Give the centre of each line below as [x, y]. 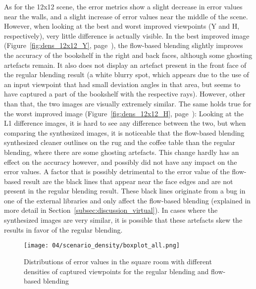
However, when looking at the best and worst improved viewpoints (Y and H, [122, 26]
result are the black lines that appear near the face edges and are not [128, 181]
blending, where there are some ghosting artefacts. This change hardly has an [122, 152]
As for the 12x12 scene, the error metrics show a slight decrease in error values [123, 6]
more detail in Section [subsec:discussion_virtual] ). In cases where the [111, 210]
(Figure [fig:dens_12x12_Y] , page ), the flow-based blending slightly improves [124, 45]
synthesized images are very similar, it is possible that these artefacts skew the [123, 220]
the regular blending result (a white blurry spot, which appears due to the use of [127, 74]
